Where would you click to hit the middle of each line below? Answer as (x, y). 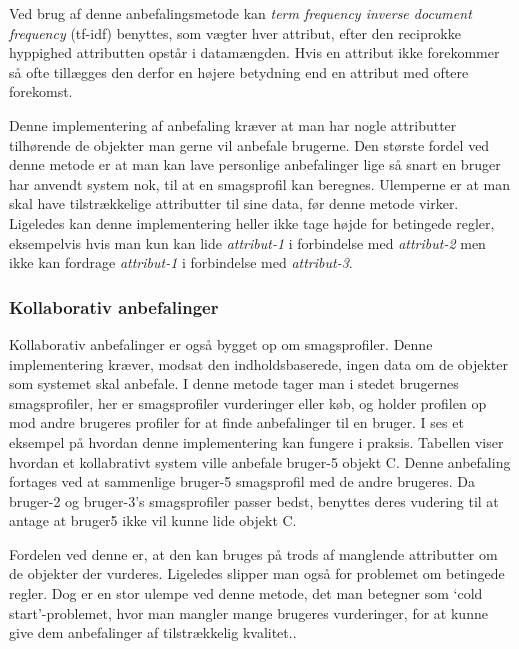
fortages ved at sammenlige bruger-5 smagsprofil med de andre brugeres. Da (242, 481)
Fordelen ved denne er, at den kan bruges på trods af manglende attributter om (253, 553)
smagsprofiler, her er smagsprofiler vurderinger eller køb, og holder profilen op (248, 402)
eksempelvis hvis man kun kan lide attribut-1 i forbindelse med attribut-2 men (247, 242)
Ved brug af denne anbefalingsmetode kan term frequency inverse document (240, 13)
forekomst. (41, 91)
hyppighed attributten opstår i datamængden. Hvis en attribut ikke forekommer (254, 52)
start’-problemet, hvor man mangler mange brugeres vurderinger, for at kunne (248, 612)
